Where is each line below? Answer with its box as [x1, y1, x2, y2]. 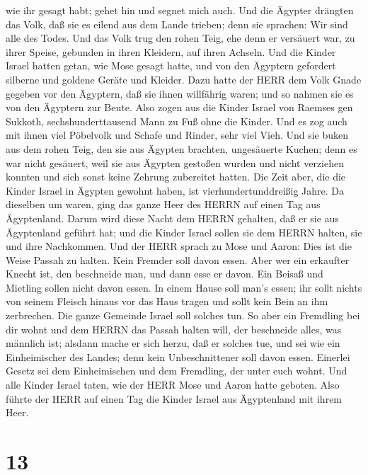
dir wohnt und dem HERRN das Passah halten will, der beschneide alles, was [6, 321, 342, 336]
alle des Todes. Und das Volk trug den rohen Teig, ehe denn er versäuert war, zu [6, 30, 355, 45]
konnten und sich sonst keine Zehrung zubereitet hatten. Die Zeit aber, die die [6, 169, 346, 184]
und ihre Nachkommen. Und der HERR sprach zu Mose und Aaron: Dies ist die [6, 239, 352, 253]
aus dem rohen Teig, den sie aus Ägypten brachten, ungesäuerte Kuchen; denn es [6, 141, 357, 156]
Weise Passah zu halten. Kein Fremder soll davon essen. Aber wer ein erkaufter [6, 252, 350, 267]
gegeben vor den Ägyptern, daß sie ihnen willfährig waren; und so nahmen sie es [6, 86, 354, 101]
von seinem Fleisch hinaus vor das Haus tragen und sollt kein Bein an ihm [6, 294, 328, 309]
